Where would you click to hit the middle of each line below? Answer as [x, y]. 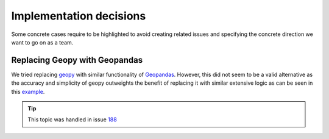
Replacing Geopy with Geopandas [77, 60]
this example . [28, 91]
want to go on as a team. [42, 42]
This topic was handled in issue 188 [72, 119]
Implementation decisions [79, 16]
